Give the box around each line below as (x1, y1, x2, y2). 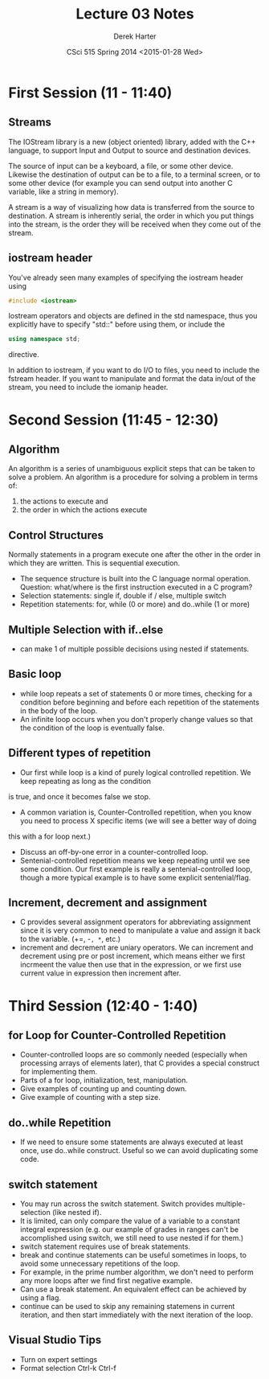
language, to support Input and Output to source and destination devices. (8, 146, 251, 155)
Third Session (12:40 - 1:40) (8, 996, 198, 1015)
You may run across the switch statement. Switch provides (19, 1199, 214, 1209)
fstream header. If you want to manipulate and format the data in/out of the (8, 374, 256, 384)
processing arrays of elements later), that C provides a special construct (19, 1058, 260, 1068)
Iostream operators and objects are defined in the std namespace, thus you (8, 311, 258, 321)
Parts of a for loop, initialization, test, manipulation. (19, 1075, 189, 1086)
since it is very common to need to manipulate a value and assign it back (19, 925, 261, 935)
